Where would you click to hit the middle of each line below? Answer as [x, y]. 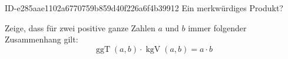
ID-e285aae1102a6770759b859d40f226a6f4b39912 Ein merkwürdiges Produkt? [144, 8]
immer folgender [217, 27]
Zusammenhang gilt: [42, 39]
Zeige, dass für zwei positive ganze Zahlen [80, 27]
